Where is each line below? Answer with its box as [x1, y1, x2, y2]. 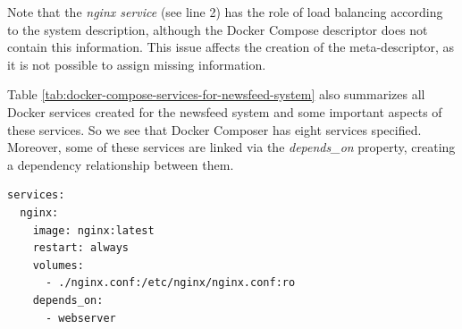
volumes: [32, 258, 84, 272]
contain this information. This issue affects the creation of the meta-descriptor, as [7, 38, 454, 56]
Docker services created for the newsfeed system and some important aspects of [7, 102, 442, 121]
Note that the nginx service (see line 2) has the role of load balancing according [7, 3, 443, 21]
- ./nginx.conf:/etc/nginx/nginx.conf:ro [45, 276, 296, 290]
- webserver [45, 311, 116, 325]
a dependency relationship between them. [7, 155, 234, 173]
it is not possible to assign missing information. [7, 55, 266, 73]
